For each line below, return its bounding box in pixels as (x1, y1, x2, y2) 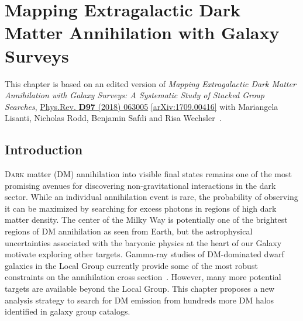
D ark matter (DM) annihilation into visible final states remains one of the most (5, 168, 292, 180)
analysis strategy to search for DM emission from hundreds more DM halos (5, 294, 274, 306)
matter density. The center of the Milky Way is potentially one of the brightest (5, 213, 288, 226)
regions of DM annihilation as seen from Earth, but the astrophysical (5, 225, 253, 237)
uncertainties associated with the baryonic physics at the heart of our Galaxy (5, 236, 282, 248)
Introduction (5, 140, 83, 158)
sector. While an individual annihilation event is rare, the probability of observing (5, 191, 298, 203)
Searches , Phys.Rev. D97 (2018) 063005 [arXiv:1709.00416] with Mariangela (5, 100, 278, 112)
